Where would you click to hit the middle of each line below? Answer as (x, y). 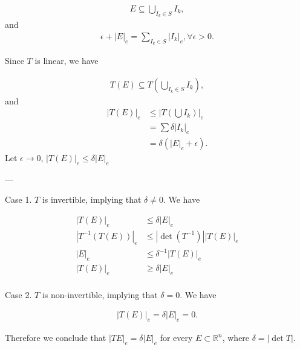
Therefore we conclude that (56, 338)
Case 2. (18, 294)
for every (176, 338)
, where (236, 338)
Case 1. (18, 199)
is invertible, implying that (92, 199)
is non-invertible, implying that (100, 294)
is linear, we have (67, 61)
